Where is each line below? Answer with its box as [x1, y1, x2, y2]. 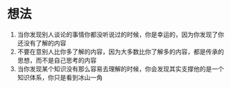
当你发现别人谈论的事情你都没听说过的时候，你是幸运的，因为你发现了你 [17, 30, 224, 38]
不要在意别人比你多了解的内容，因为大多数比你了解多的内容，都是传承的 [17, 47, 224, 56]
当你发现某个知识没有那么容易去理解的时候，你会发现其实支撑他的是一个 [17, 65, 224, 73]
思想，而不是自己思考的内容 [17, 56, 97, 64]
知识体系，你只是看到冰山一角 [17, 73, 103, 81]
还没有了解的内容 [17, 38, 67, 47]
